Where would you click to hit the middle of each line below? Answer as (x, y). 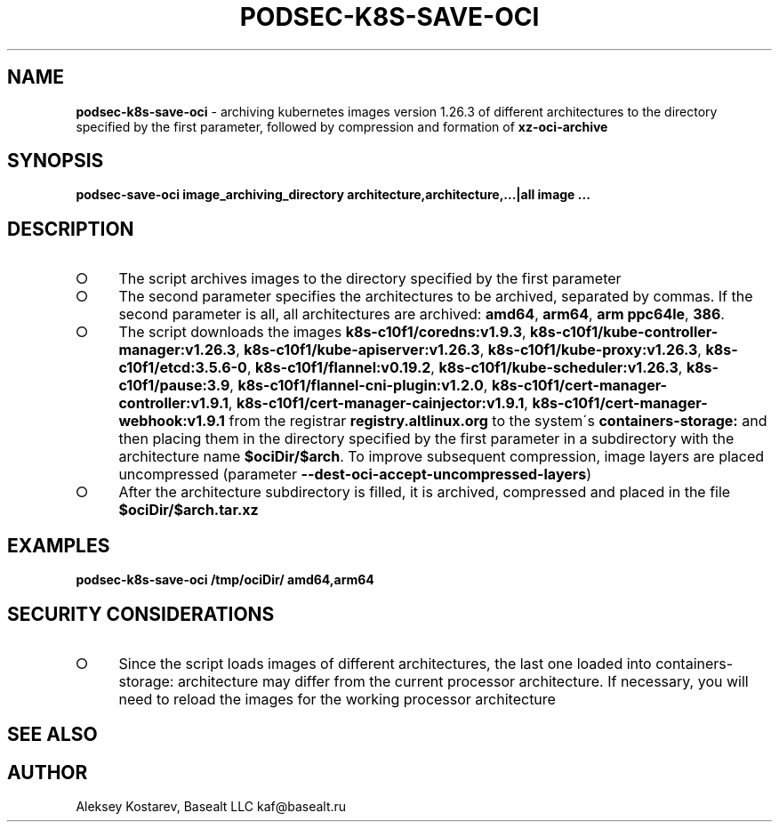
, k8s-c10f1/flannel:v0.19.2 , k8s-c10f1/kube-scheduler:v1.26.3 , (465, 368)
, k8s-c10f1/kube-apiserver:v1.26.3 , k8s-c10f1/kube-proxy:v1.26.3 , (469, 350)
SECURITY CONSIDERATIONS (141, 614)
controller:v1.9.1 (173, 403)
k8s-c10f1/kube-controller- (624, 332)
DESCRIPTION (71, 229)
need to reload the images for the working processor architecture (337, 699)
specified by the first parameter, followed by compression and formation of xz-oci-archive (342, 126)
